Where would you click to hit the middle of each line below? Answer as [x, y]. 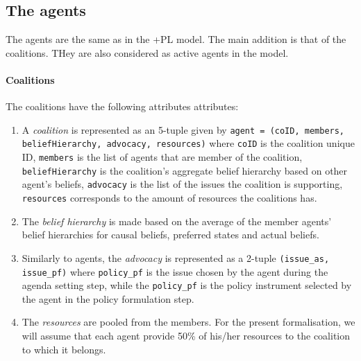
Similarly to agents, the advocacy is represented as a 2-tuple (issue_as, [176, 257]
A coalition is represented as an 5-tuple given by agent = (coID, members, [183, 129]
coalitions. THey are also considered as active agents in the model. [147, 52]
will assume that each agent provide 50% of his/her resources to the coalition [186, 336]
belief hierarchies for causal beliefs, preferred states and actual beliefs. [170, 235]
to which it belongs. [64, 349]
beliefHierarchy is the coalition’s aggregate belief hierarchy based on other [185, 170]
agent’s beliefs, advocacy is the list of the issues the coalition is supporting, [182, 184]
